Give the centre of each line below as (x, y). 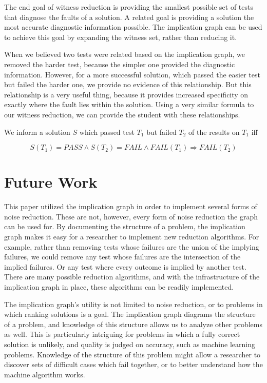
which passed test (107, 132)
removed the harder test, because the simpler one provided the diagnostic (120, 64)
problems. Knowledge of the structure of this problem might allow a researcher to (132, 354)
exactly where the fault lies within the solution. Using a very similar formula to (129, 104)
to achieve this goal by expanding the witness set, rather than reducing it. (121, 37)
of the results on (214, 132)
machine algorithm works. (45, 374)
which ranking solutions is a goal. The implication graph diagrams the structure (130, 314)
